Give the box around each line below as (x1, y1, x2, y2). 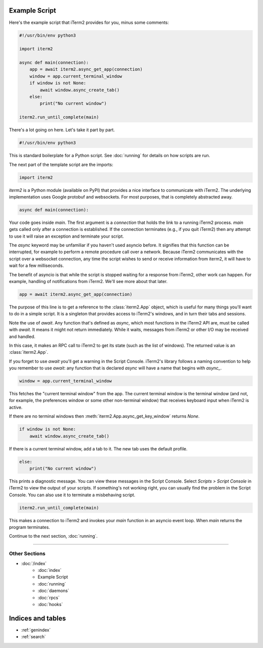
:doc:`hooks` (38, 601, 63, 607)
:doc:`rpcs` (38, 594, 60, 600)
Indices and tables (9, 614, 66, 622)
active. (9, 404, 23, 410)
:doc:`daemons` (38, 588, 69, 594)
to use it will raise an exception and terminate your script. (9, 233, 124, 239)
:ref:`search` (21, 634, 46, 640)
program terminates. (9, 525, 50, 530)
